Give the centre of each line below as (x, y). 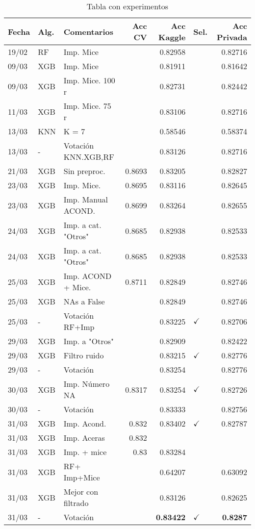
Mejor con (81, 491)
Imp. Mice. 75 (87, 106)
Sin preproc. (84, 171)
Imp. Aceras (84, 438)
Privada (232, 37)
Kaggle (172, 37)
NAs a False (84, 301)
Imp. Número (87, 384)
